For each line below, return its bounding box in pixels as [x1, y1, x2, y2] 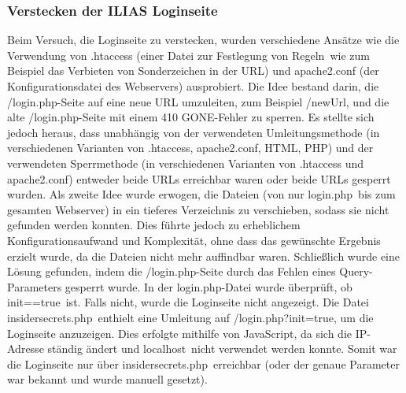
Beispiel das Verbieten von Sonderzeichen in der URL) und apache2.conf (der [7, 62, 379, 79]
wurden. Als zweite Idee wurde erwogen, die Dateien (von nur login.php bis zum [7, 186, 396, 202]
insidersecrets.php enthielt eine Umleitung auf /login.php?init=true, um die [7, 309, 374, 325]
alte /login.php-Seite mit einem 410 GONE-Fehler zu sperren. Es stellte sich [7, 109, 375, 125]
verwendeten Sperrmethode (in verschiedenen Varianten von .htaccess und [7, 154, 364, 171]
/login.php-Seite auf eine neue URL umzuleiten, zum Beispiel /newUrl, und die [7, 93, 389, 109]
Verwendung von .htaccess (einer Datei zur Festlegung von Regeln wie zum [7, 46, 370, 63]
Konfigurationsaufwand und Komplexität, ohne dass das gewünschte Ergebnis [7, 232, 381, 248]
